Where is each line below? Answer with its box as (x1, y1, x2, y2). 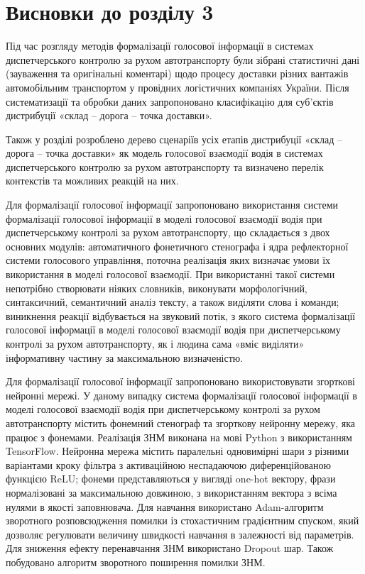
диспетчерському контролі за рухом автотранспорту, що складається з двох (6, 225, 330, 240)
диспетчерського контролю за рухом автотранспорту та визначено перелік (6, 159, 324, 174)
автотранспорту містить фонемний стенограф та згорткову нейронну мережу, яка (6, 415, 356, 430)
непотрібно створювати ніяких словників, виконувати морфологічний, (6, 280, 307, 295)
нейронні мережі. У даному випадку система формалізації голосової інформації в (6, 387, 357, 402)
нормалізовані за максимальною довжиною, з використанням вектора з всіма (6, 485, 337, 500)
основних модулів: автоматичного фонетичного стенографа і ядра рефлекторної (6, 238, 349, 253)
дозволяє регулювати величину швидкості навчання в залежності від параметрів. (6, 526, 354, 541)
